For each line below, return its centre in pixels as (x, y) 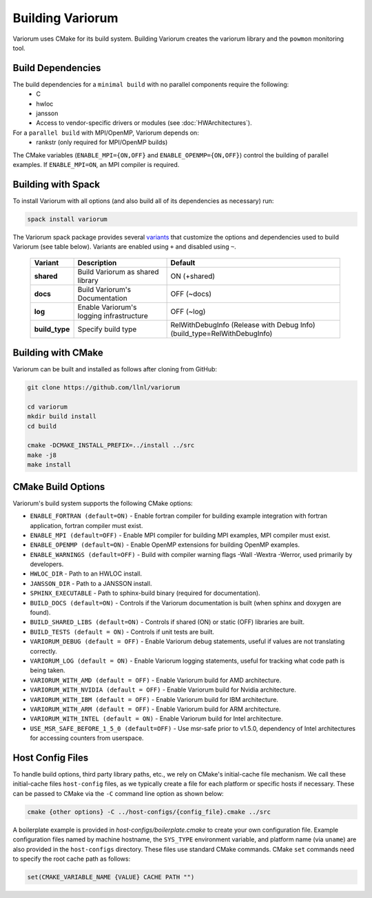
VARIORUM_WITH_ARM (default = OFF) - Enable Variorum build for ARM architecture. (155, 709)
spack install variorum (68, 219)
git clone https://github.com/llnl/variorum (104, 388)
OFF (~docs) (191, 293)
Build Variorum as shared (118, 271)
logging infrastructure (113, 315)
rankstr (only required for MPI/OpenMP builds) (102, 142)
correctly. (44, 651)
